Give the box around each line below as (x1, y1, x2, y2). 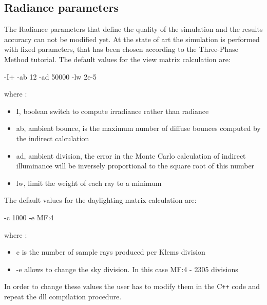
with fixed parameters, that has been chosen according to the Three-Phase (4, 44, 239, 54)
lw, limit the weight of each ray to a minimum (16, 177, 162, 188)
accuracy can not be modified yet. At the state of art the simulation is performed (4, 33, 260, 44)
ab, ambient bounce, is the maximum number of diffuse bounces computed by (16, 123, 261, 134)
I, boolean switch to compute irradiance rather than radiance (16, 105, 209, 116)
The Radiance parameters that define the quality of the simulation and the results (4, 24, 263, 34)
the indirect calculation (16, 132, 89, 143)
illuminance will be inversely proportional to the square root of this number (16, 160, 255, 171)
